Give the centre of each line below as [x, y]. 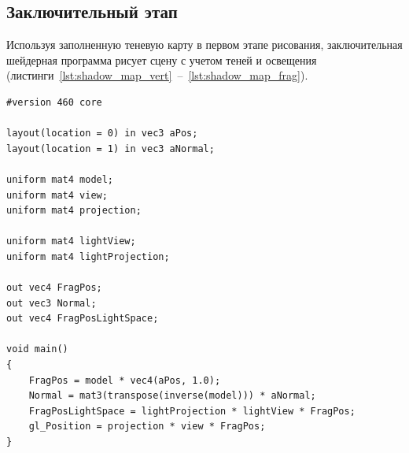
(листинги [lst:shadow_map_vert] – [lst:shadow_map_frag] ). [157, 75]
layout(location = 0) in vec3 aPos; [102, 134]
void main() [37, 349]
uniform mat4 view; [57, 195]
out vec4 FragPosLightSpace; [83, 319]
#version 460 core [54, 102]
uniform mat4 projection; [74, 211]
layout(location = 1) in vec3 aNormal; [111, 149]
